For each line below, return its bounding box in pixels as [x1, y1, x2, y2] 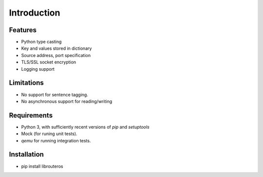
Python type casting [21, 39, 62, 45]
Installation [9, 150, 44, 158]
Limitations [9, 79, 44, 87]
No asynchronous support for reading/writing [21, 98, 112, 104]
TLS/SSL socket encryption [21, 59, 76, 65]
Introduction [9, 7, 60, 18]
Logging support [21, 66, 55, 72]
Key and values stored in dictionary [21, 45, 92, 51]
